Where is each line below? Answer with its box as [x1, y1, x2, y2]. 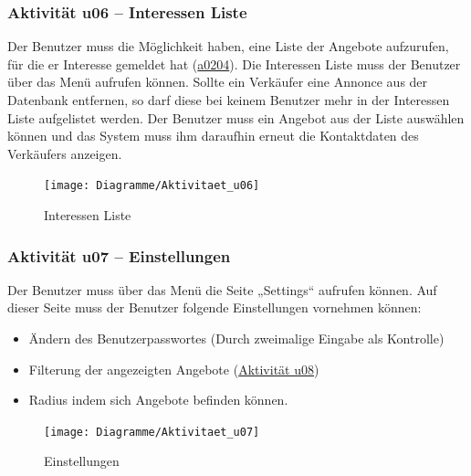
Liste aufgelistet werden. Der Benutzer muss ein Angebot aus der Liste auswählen [7, 108, 465, 127]
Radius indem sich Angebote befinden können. [28, 390, 288, 409]
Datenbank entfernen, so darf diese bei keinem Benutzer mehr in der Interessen [7, 90, 450, 109]
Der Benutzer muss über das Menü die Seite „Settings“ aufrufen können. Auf [7, 280, 437, 299]
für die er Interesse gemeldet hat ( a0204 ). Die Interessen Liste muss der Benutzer [7, 54, 461, 73]
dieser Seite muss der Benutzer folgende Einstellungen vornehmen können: [7, 298, 422, 317]
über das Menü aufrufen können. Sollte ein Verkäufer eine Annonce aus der [7, 72, 428, 91]
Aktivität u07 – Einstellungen [7, 244, 231, 267]
